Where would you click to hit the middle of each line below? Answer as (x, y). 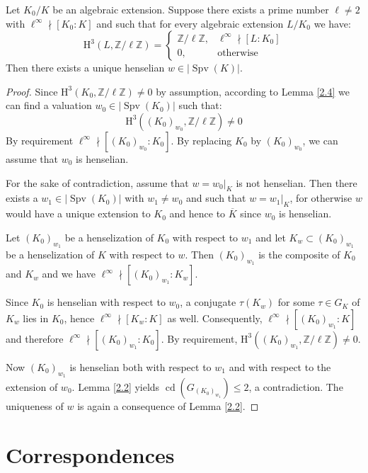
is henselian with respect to (106, 302)
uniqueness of (35, 405)
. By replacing (201, 140)
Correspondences (90, 454)
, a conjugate (208, 302)
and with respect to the (280, 366)
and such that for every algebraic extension (190, 23)
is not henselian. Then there (297, 182)
